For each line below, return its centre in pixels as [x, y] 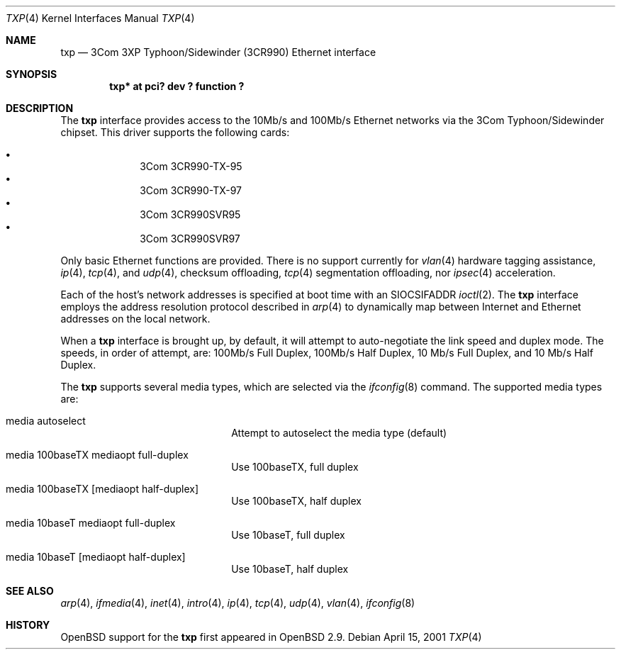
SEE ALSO [30, 591]
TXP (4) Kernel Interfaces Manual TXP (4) [100, 18]
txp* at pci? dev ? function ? [177, 86]
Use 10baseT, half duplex [290, 569]
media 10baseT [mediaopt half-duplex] [96, 557]
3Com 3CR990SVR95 [190, 214]
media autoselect [46, 421]
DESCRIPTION [40, 108]
